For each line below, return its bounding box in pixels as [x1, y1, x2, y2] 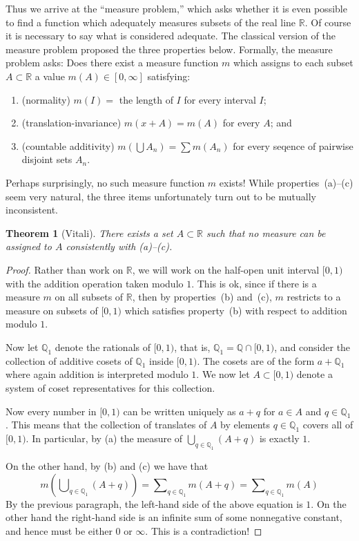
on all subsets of [55, 290, 124, 304]
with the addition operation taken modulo [6, 276, 184, 290]
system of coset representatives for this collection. [6, 381, 215, 395]
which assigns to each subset [233, 55, 353, 70]
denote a [296, 367, 333, 381]
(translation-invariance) [21, 115, 122, 130]
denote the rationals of [55, 339, 151, 354]
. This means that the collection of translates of [6, 417, 207, 432]
